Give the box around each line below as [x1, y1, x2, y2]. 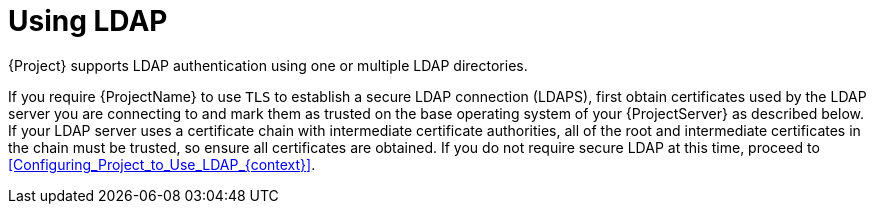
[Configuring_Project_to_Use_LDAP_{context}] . [8, 155, 316, 173]
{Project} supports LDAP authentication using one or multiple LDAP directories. [8, 56, 528, 74]
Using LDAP [8, 4, 168, 38]
